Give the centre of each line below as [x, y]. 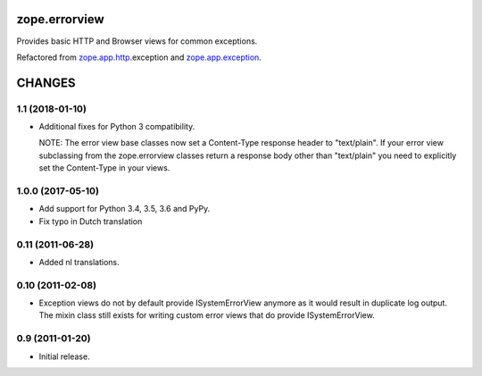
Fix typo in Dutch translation [91, 221]
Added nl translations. [79, 262]
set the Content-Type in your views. [104, 168]
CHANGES [46, 83]
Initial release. [64, 356]
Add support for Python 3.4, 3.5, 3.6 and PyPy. [125, 209]
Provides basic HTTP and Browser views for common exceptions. [137, 41]
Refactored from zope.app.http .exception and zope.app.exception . [139, 57]
